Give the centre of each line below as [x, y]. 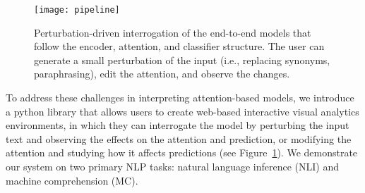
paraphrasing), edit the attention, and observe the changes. [162, 74]
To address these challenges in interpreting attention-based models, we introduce [180, 98]
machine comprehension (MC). [72, 180]
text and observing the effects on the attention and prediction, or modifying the [179, 138]
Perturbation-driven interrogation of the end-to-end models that [173, 32]
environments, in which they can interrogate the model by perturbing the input [178, 125]
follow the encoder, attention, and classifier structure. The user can [179, 46]
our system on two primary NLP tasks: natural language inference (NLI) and [173, 166]
